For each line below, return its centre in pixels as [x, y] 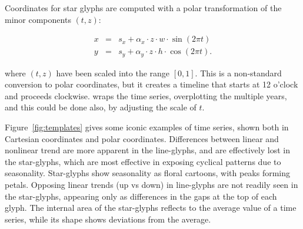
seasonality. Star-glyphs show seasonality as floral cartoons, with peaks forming [148, 173]
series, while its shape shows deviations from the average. [108, 219]
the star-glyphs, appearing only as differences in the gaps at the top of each [141, 196]
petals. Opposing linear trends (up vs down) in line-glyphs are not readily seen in [151, 185]
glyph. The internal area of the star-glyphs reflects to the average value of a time [151, 208]
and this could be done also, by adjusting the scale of [101, 107]
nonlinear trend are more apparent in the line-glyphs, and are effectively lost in [147, 150]
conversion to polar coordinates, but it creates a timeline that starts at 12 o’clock [151, 84]
